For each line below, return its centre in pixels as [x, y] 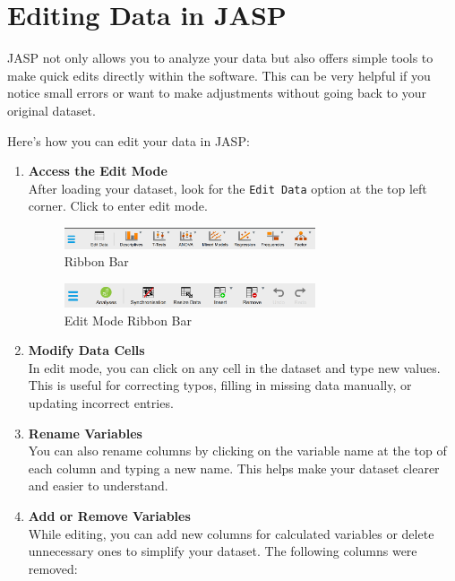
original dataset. [52, 110]
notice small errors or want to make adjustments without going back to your [217, 93]
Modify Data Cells [86, 350]
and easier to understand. [98, 486]
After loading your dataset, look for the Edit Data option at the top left [227, 188]
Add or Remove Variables [109, 515]
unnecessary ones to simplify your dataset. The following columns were [223, 551]
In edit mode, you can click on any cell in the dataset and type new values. [234, 367]
